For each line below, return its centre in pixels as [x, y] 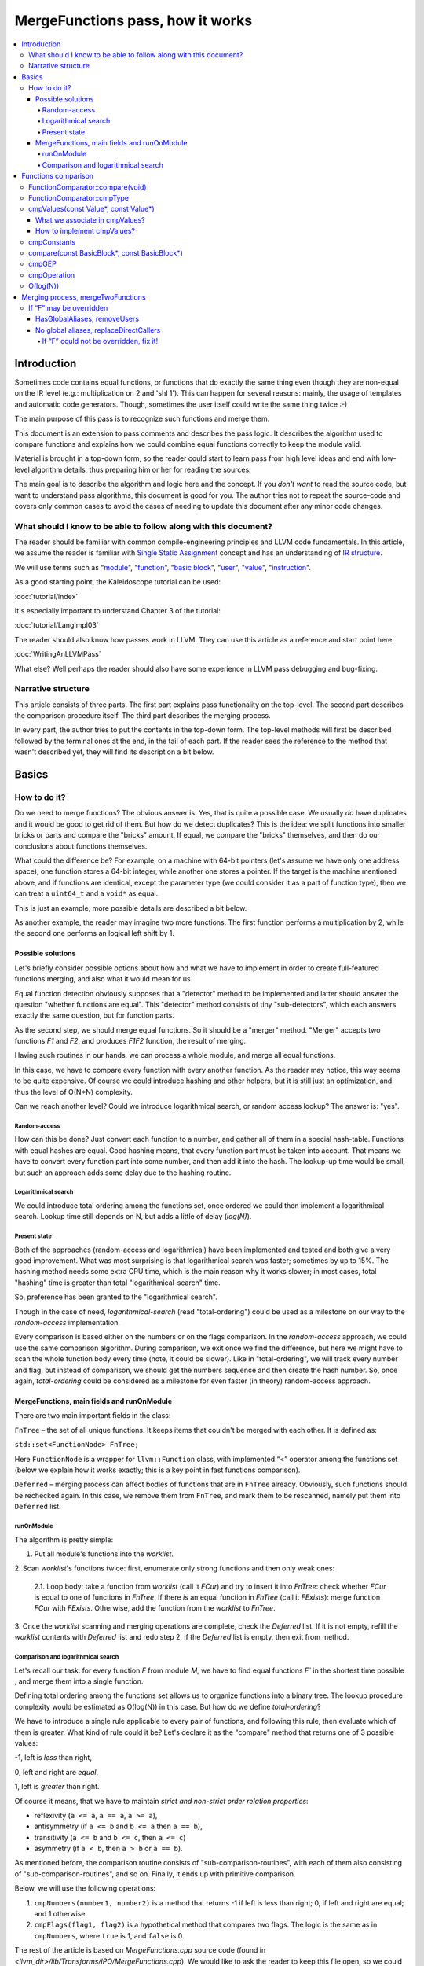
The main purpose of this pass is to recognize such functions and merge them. [142, 419]
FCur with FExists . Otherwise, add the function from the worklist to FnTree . [155, 1608]
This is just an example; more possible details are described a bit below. [131, 908]
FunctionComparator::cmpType [79, 198]
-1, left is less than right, [53, 1758]
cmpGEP [42, 264]
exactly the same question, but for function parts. [94, 1015]
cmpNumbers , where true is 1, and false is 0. [109, 1935]
